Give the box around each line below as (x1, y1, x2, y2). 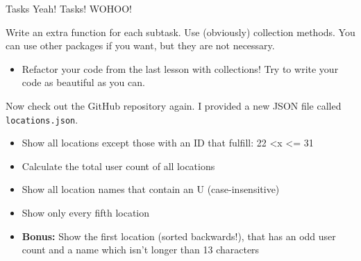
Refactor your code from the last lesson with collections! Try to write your (22, 61, 339, 76)
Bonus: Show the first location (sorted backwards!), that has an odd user (22, 228, 336, 243)
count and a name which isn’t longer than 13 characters (22, 242, 260, 257)
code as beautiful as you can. (22, 75, 145, 90)
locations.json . (6, 112, 78, 126)
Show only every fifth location (22, 205, 150, 219)
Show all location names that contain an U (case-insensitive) (22, 182, 280, 196)
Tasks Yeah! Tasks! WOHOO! (6, 1, 132, 15)
